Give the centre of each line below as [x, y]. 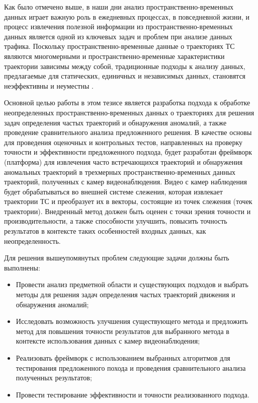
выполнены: [22, 267]
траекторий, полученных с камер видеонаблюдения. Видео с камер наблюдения [126, 182]
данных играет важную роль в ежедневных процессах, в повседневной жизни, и [127, 16]
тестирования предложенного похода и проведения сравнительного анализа [131, 367]
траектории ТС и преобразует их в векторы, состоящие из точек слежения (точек [128, 201]
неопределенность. [32, 241]
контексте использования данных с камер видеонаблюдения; [108, 341]
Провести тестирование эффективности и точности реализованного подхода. [133, 394]
